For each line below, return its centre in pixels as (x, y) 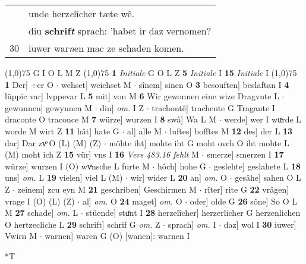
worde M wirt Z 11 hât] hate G (62, 131)
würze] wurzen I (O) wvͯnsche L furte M (77, 166)
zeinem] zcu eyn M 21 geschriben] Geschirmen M (107, 189)
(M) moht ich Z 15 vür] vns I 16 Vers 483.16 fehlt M (102, 154)
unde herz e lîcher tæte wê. (82, 13)
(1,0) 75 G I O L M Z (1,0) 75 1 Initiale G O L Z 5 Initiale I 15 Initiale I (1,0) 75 (151, 73)
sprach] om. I (192, 224)
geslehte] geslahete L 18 (257, 166)
